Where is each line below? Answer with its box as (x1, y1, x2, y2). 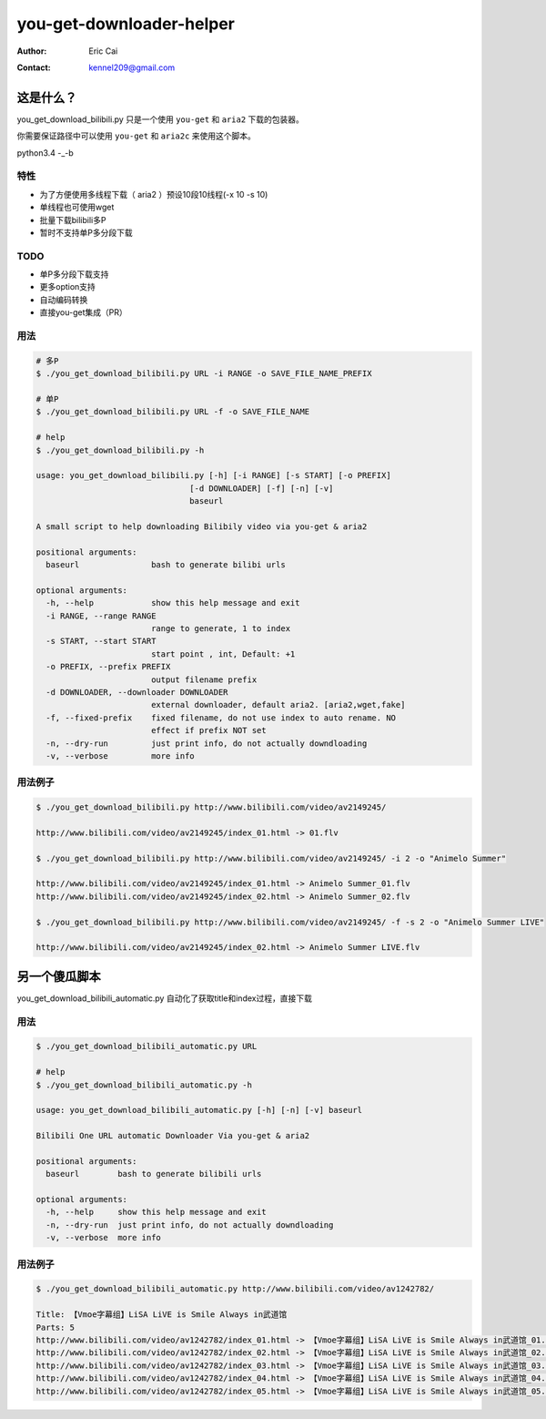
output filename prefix (150, 674, 258, 685)
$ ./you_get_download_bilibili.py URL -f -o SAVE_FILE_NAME (35, 406, 310, 417)
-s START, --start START (45, 636, 157, 647)
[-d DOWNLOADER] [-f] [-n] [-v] (189, 483, 334, 494)
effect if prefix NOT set (150, 725, 268, 736)
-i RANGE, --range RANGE (45, 610, 157, 621)
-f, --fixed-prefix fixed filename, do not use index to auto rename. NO (45, 712, 396, 723)
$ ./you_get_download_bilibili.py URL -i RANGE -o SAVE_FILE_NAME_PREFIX (35, 369, 372, 379)
